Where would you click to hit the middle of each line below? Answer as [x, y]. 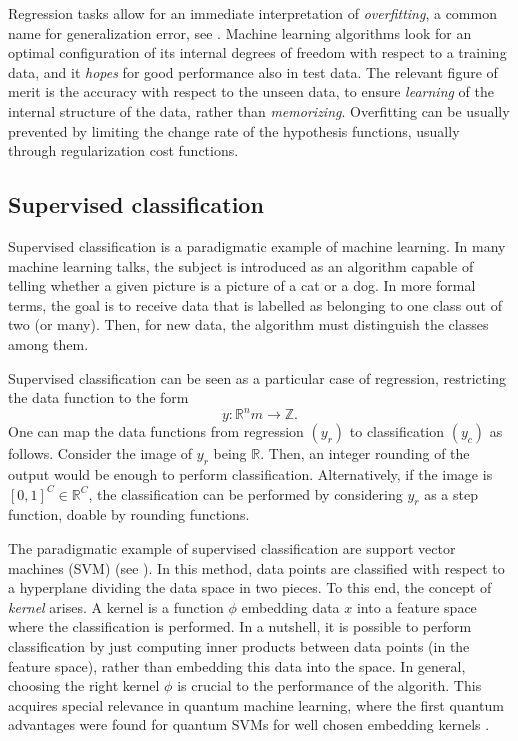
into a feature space [416, 606]
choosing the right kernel [84, 685]
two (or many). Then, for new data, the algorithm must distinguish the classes [248, 324]
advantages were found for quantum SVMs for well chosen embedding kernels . [249, 724]
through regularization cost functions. [123, 150]
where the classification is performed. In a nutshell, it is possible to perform [240, 626]
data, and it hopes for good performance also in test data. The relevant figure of [253, 71]
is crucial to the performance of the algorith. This [329, 685]
